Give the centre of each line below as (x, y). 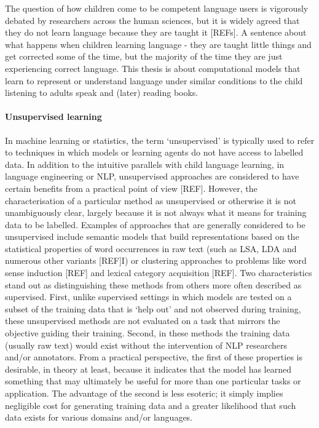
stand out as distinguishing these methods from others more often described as (153, 284)
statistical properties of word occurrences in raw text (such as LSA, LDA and (151, 248)
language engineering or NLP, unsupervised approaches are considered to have (152, 176)
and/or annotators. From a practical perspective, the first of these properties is (154, 357)
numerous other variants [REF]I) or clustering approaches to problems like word (156, 260)
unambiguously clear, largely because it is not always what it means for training (156, 212)
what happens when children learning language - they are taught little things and (158, 44)
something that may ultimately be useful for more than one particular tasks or (153, 381)
